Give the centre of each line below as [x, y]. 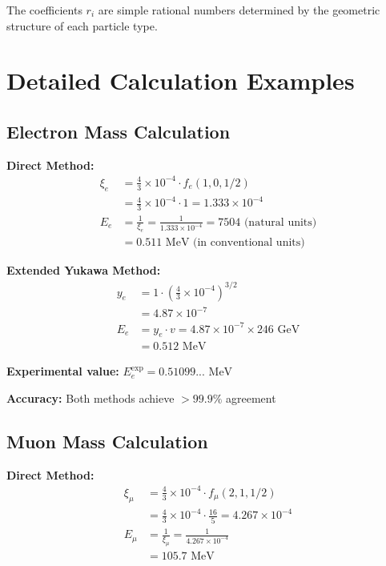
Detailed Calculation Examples [181, 80]
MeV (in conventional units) [235, 243]
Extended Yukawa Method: [84, 270]
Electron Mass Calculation [119, 131]
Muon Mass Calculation [107, 441]
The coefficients [44, 10]
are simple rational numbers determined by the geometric [239, 10]
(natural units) [280, 222]
